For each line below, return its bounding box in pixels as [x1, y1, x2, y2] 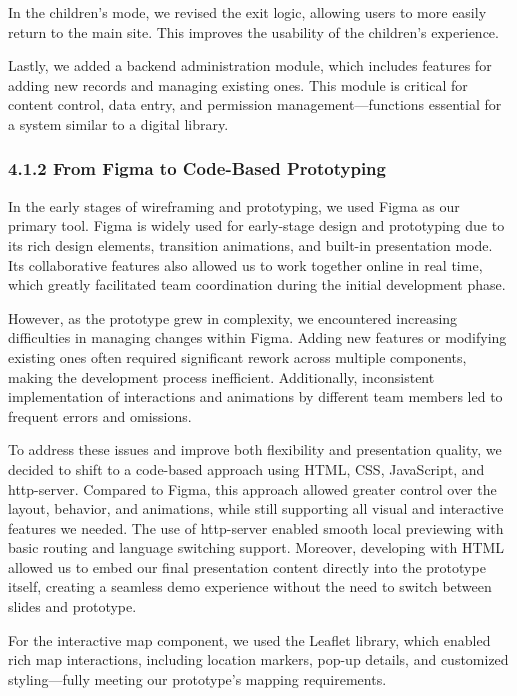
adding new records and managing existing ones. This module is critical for [8, 74, 468, 95]
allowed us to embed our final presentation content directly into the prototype [8, 556, 486, 577]
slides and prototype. [8, 596, 137, 617]
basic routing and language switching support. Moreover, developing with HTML [8, 537, 505, 558]
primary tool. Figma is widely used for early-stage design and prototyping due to [8, 215, 505, 236]
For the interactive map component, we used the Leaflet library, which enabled [8, 629, 491, 650]
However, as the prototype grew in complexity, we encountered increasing [8, 307, 458, 328]
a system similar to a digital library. [8, 113, 229, 134]
